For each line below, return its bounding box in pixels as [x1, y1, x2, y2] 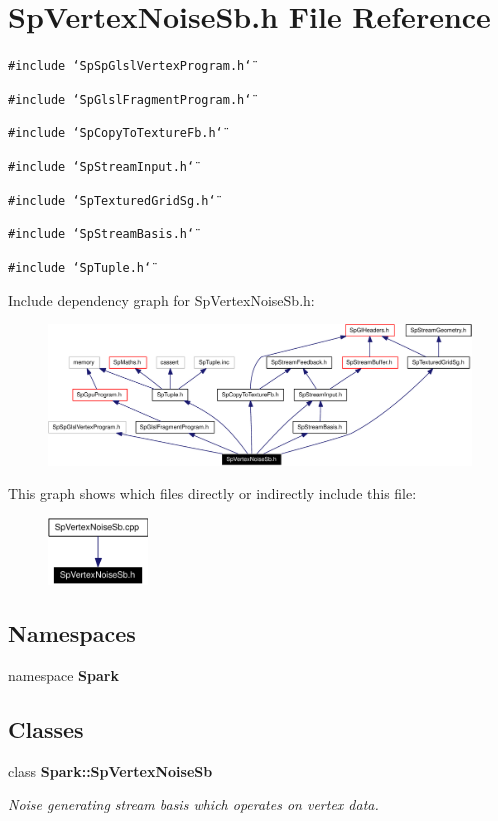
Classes [8, 713, 84, 744]
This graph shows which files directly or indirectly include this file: [8, 483, 417, 504]
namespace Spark [8, 664, 119, 685]
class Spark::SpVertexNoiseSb [8, 760, 213, 781]
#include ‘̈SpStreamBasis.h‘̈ [8, 227, 195, 242]
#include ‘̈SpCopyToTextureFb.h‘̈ [8, 126, 223, 141]
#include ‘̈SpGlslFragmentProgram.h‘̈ [8, 92, 252, 107]
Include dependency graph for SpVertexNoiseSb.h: [8, 289, 315, 310]
